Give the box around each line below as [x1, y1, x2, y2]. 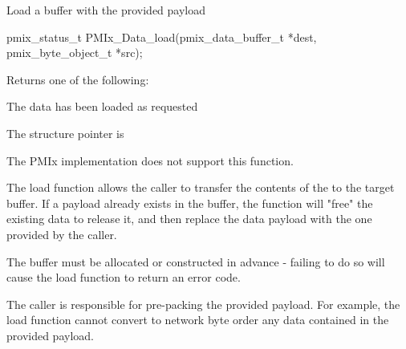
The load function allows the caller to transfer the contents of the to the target [6, 179, 395, 196]
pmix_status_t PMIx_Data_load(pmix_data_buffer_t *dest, [6, 28, 317, 45]
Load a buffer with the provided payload [6, 2, 206, 18]
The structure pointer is [6, 124, 124, 141]
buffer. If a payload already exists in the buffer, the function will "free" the [6, 194, 373, 211]
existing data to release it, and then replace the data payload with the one [6, 210, 372, 227]
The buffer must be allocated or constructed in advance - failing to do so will [6, 253, 385, 270]
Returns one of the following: [6, 71, 149, 87]
